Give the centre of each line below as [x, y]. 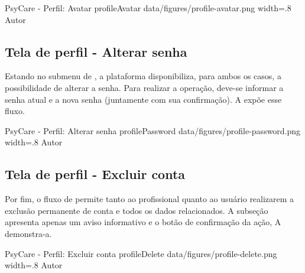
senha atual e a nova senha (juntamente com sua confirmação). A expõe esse [143, 99]
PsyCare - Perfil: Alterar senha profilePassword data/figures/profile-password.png [153, 130]
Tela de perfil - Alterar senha [96, 51]
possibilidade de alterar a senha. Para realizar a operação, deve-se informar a [144, 87]
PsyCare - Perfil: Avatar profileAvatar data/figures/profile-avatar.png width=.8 [148, 8]
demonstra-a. [28, 233]
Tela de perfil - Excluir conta [95, 174]
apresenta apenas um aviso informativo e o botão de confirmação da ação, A [143, 222]
